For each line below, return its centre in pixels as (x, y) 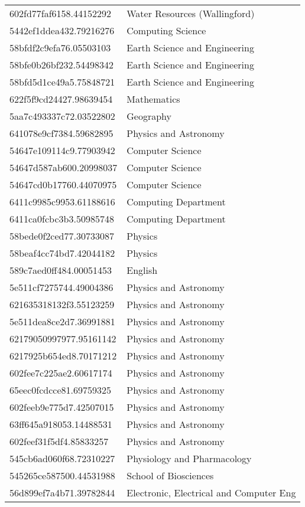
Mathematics (153, 99)
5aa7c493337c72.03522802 (62, 116)
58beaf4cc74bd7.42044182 (62, 253)
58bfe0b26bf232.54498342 (62, 65)
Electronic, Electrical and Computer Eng (211, 493)
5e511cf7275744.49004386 (61, 287)
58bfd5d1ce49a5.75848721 (62, 82)
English (142, 270)
